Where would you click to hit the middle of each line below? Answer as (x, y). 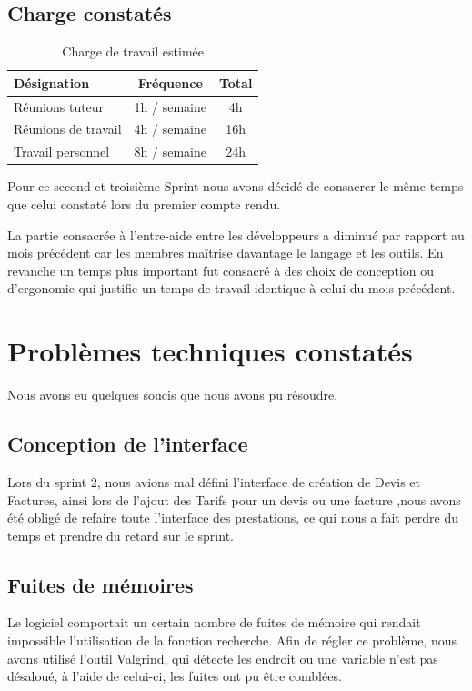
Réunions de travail (68, 129)
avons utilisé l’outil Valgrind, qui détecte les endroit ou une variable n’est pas (223, 658)
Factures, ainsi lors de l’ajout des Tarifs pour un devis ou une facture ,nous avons (234, 499)
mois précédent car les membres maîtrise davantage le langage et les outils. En (226, 253)
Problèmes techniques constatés (210, 351)
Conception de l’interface (128, 444)
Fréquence (170, 82)
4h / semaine (170, 129)
